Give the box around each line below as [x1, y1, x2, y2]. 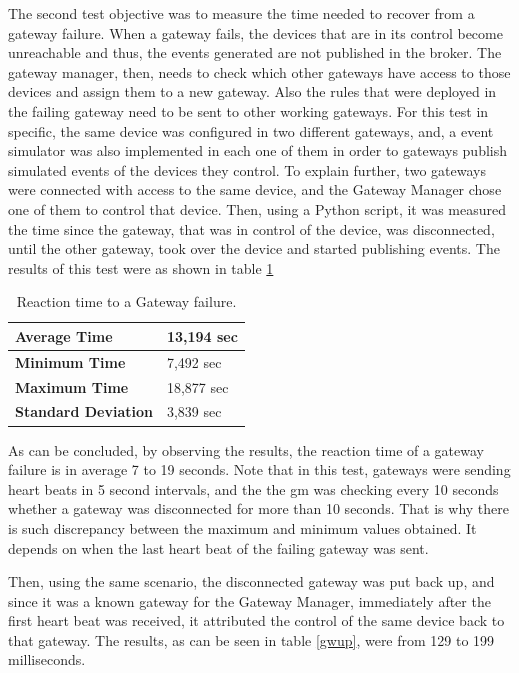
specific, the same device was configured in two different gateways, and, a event [8, 120, 494, 141]
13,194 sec [166, 325, 238, 346]
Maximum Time [15, 376, 129, 397]
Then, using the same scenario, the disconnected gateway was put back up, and [8, 571, 495, 592]
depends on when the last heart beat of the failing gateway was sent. [8, 537, 429, 558]
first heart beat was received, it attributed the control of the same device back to [8, 610, 505, 631]
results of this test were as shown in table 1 [8, 257, 274, 278]
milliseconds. [8, 649, 86, 670]
